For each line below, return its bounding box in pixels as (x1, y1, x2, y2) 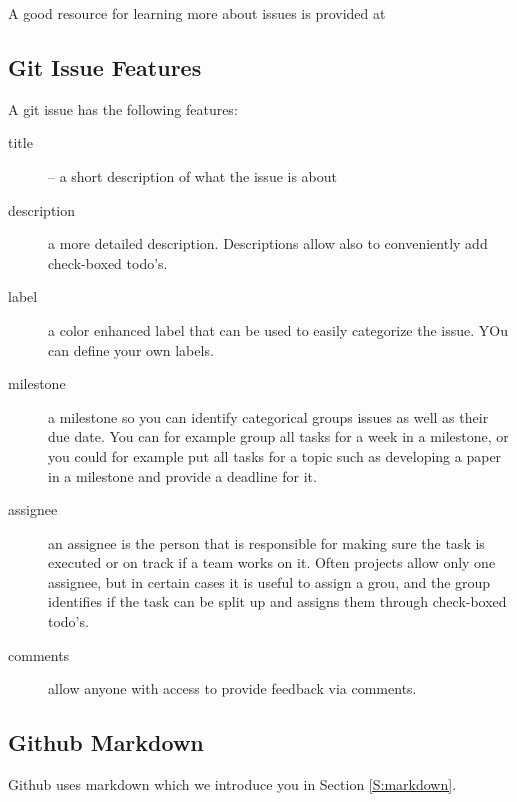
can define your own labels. (48, 339, 214, 360)
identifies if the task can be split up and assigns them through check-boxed (48, 591, 507, 612)
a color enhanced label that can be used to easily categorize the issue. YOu (48, 319, 509, 340)
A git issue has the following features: (8, 98, 238, 119)
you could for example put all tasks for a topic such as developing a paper (48, 445, 502, 466)
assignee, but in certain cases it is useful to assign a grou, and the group (48, 571, 491, 592)
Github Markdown (8, 727, 204, 758)
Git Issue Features (8, 51, 202, 82)
